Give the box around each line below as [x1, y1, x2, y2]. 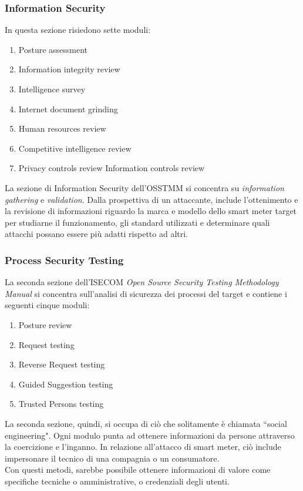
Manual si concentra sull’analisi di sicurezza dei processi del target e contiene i [5, 287, 287, 299]
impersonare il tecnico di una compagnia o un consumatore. [5, 452, 220, 464]
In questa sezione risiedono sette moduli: [5, 24, 151, 36]
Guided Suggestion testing [18, 378, 113, 390]
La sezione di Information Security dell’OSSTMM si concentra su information [5, 181, 284, 193]
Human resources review [18, 122, 106, 135]
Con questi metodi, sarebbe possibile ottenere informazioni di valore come [5, 463, 271, 476]
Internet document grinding [18, 102, 118, 115]
